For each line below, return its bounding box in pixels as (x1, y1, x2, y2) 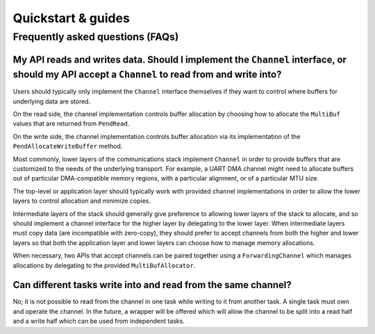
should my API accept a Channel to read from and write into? (12, 69, 282, 81)
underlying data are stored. (12, 97, 91, 106)
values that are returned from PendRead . (12, 119, 130, 128)
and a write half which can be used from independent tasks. (12, 317, 185, 326)
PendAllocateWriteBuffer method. (12, 142, 123, 151)
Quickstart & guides (12, 10, 130, 26)
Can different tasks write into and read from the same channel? (12, 279, 292, 291)
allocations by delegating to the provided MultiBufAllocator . (12, 261, 196, 269)
